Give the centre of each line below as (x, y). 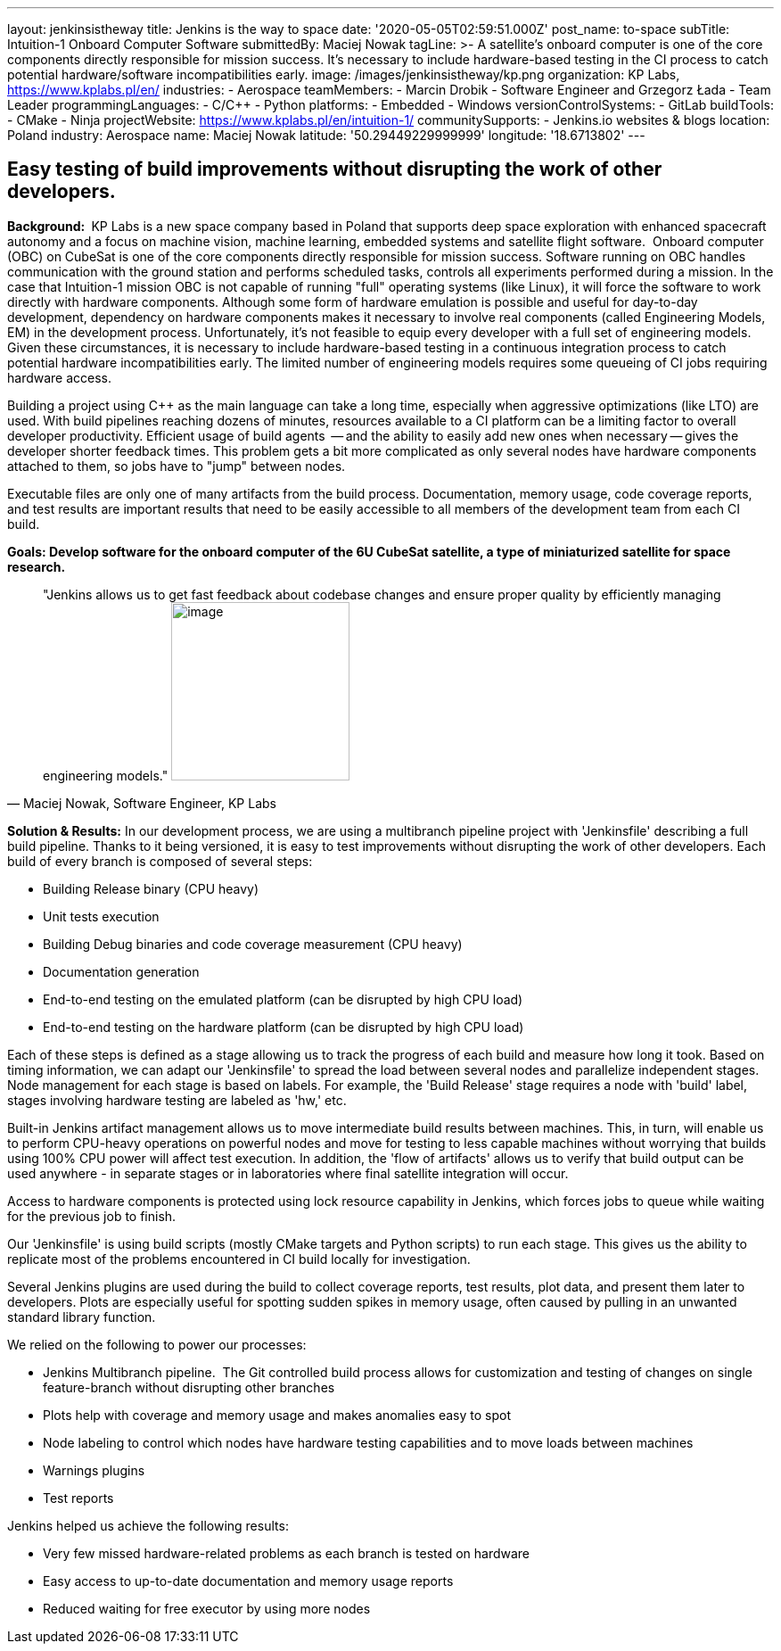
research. (37, 566)
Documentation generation (121, 971)
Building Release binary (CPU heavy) (151, 888)
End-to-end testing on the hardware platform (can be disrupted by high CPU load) (284, 1027)
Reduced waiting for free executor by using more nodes (207, 1608)
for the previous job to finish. (92, 1216)
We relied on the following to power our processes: (157, 1344)
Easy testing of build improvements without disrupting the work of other (335, 169)
